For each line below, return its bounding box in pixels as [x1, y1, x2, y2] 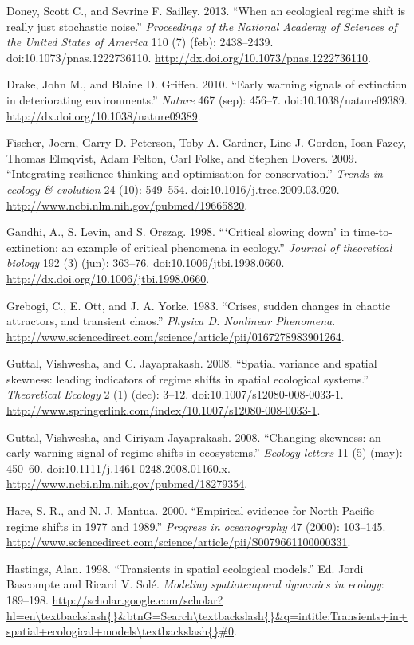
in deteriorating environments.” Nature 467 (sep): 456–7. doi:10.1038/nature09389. [6, 91, 408, 108]
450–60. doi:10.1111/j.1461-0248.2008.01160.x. [6, 459, 231, 476]
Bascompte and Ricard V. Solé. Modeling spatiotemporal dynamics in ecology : [6, 576, 384, 592]
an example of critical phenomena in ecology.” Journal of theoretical [61, 238, 392, 255]
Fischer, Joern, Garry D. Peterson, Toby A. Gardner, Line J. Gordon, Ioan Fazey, [6, 134, 407, 151]
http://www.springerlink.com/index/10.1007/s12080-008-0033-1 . [6, 402, 321, 419]
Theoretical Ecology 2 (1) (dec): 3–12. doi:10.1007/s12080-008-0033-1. [6, 386, 344, 403]
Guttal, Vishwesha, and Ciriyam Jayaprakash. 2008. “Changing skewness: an [6, 428, 381, 445]
